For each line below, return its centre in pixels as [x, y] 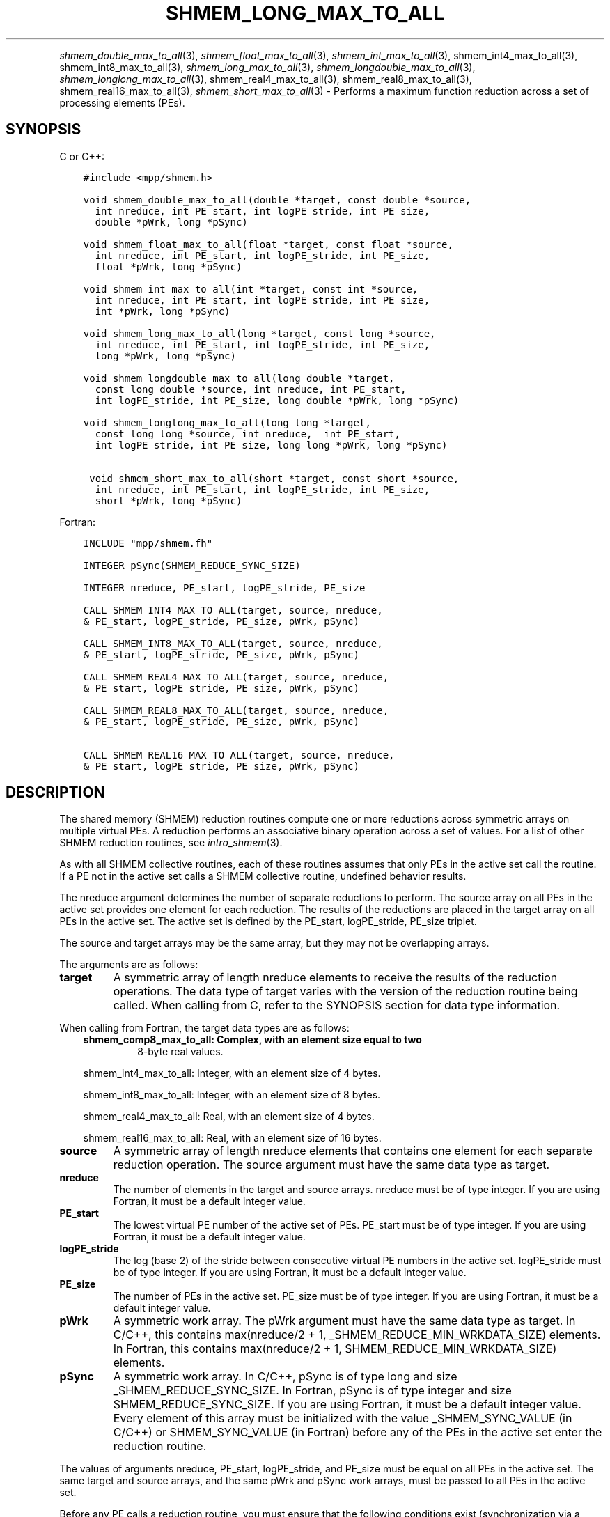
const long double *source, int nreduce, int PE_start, [251, 389]
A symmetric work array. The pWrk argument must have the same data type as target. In [344, 1321]
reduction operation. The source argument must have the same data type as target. [331, 1165]
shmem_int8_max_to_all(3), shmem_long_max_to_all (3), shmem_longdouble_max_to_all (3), [267, 67]
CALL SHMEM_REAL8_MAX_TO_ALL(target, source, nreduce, [236, 710]
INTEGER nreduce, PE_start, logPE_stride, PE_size [224, 588]
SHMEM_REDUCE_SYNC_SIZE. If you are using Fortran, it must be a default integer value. [347, 1405]
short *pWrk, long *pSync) [169, 500]
